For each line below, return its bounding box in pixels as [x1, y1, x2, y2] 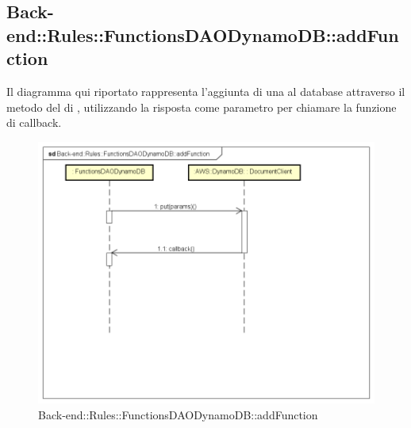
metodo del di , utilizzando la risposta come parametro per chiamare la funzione [6, 98, 397, 115]
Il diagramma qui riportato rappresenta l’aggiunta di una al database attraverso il [6, 82, 405, 99]
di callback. [6, 114, 62, 131]
